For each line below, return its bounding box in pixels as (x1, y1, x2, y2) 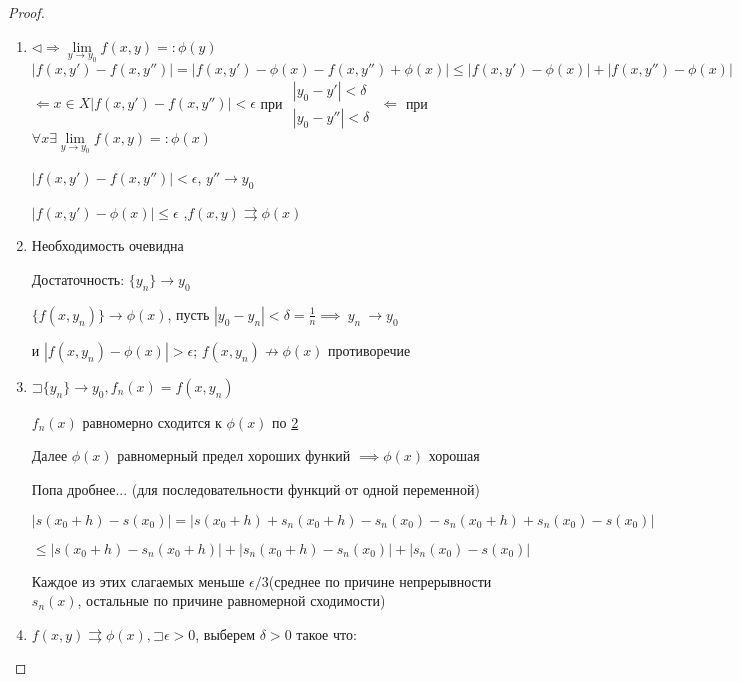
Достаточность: (31, 268, 125, 289)
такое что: (296, 623, 357, 644)
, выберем (195, 623, 256, 644)
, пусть (167, 303, 210, 324)
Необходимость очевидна (31, 235, 184, 256)
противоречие (328, 339, 411, 360)
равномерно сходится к (82, 411, 222, 432)
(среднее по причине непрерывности (268, 570, 492, 591)
